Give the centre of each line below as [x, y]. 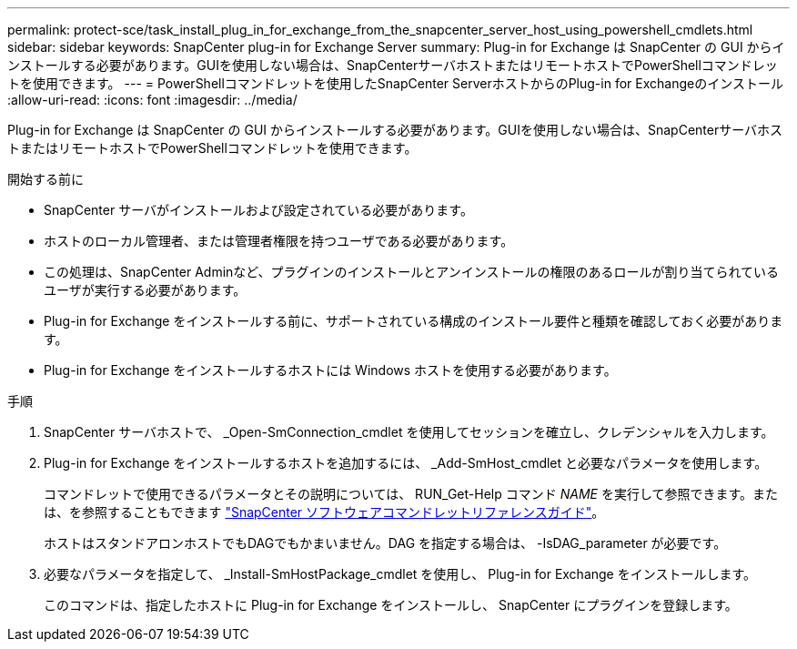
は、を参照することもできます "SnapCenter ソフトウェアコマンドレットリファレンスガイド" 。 [324, 512]
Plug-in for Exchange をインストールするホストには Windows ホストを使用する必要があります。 [330, 370]
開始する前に [45, 179]
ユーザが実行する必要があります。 [145, 290]
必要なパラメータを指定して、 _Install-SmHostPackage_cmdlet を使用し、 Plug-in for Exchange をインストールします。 [400, 574]
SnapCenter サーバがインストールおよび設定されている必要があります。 [258, 210]
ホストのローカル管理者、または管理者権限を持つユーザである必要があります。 [279, 241]
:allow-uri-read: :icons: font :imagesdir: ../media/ [152, 100]
